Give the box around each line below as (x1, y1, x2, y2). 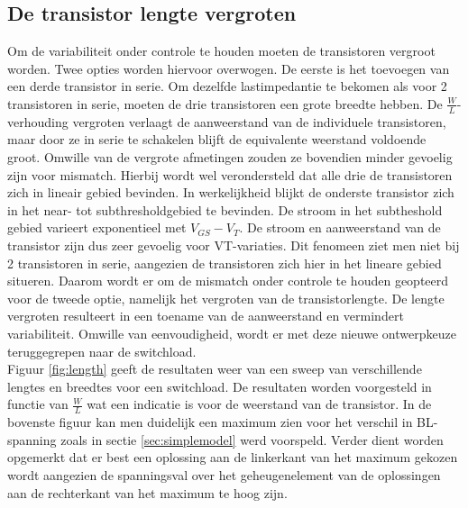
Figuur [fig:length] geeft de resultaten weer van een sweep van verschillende (7, 359, 422, 378)
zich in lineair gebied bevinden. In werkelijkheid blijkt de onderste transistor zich (7, 183, 454, 202)
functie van (7, 395, 69, 413)
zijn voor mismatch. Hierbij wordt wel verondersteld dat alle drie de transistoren (7, 165, 453, 184)
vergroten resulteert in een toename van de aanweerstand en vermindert (7, 306, 404, 325)
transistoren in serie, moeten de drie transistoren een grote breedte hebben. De (7, 94, 443, 113)
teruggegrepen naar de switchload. (7, 341, 197, 360)
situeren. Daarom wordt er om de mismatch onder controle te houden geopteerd (7, 271, 449, 290)
